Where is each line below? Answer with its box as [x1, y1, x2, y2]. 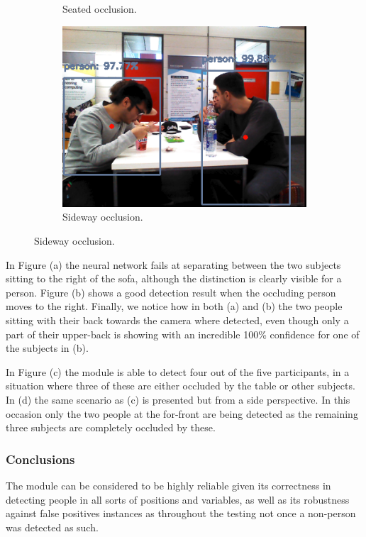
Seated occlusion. [62, 1, 137, 16]
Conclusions [6, 450, 75, 467]
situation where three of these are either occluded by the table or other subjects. [6, 378, 355, 393]
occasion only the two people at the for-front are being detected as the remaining [6, 406, 358, 421]
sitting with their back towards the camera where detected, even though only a [6, 312, 349, 327]
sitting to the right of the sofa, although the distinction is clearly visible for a [6, 271, 342, 286]
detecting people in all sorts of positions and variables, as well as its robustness [6, 492, 350, 506]
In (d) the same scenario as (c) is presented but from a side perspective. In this [6, 392, 350, 406]
